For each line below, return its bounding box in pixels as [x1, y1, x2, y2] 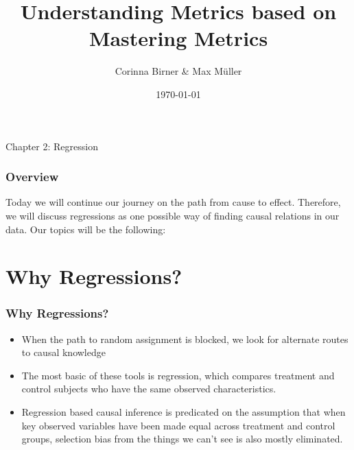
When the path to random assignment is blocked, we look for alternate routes [21, 331, 349, 346]
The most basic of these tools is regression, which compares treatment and [21, 368, 335, 382]
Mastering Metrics [88, 24, 268, 52]
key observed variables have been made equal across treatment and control [21, 418, 335, 432]
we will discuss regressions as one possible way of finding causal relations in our [5, 208, 340, 222]
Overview [5, 168, 59, 185]
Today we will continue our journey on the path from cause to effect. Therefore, [5, 195, 341, 209]
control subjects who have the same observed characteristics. [21, 381, 276, 396]
